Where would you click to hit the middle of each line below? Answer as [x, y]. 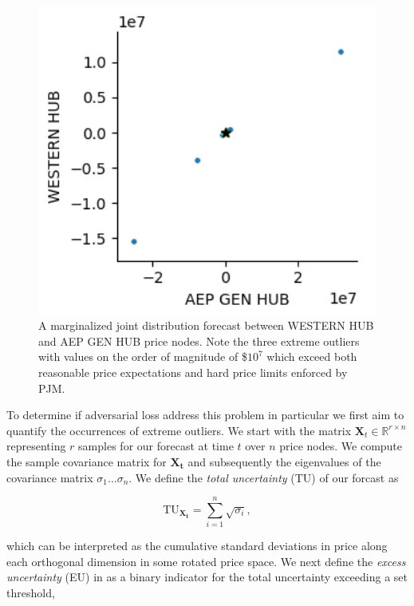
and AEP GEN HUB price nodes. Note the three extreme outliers [199, 341]
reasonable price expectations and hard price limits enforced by [193, 372]
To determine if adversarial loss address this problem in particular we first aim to [205, 415]
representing [36, 446]
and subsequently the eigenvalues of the [284, 461]
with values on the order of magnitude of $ [143, 356]
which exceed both [312, 356]
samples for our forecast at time [156, 446]
